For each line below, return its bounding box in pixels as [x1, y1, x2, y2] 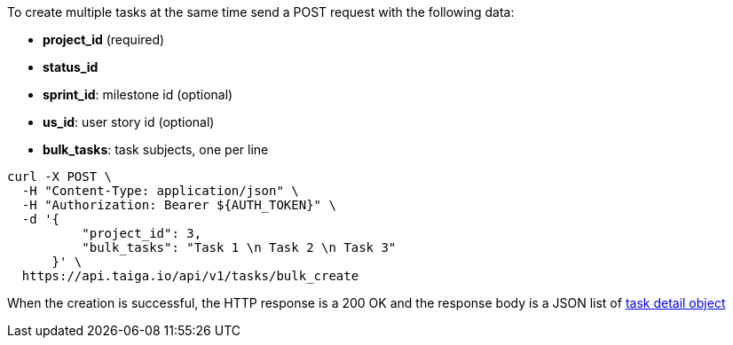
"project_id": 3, [82, 226, 202, 240]
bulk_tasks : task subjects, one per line [43, 142, 269, 157]
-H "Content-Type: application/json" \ [21, 184, 299, 198]
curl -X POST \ [7, 169, 113, 184]
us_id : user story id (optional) [43, 114, 215, 129]
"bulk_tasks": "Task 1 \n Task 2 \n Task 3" [82, 240, 397, 255]
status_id [43, 59, 99, 74]
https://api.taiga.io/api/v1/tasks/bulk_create [21, 269, 359, 283]
